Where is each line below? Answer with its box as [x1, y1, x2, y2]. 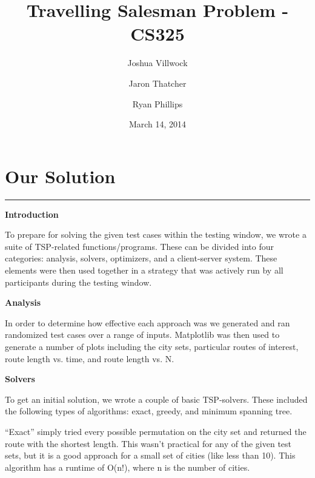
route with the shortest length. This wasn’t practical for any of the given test [5, 437, 292, 449]
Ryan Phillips [132, 97, 183, 110]
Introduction [5, 207, 59, 220]
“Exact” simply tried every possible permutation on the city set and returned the [5, 425, 307, 437]
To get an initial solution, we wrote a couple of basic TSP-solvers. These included [5, 392, 308, 405]
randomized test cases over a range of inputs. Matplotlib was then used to [5, 328, 280, 341]
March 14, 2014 [128, 118, 187, 130]
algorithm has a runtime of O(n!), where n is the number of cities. [5, 460, 250, 473]
